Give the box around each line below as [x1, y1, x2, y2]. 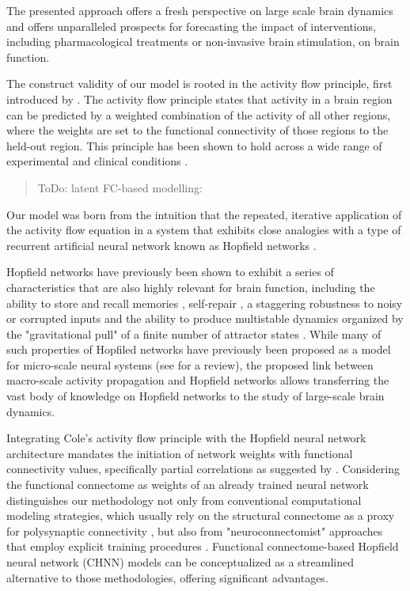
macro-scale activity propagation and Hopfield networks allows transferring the [6, 372, 389, 388]
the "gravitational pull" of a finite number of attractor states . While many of [6, 325, 382, 342]
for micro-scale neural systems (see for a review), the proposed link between [6, 356, 374, 373]
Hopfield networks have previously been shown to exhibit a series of [6, 263, 334, 280]
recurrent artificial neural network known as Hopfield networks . [6, 237, 317, 253]
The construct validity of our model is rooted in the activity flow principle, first [6, 75, 393, 92]
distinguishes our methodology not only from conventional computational [6, 491, 362, 508]
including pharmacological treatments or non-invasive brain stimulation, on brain [6, 33, 400, 50]
